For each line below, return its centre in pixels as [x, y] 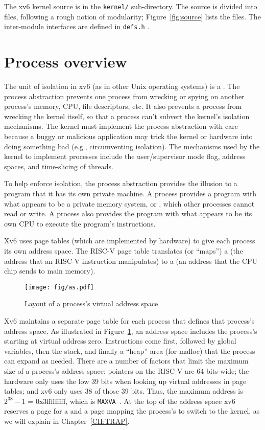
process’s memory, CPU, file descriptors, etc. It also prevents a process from [123, 106]
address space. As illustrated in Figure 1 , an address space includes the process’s [131, 331]
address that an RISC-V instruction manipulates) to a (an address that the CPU [131, 261]
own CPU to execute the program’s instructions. [80, 223]
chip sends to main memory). [50, 271]
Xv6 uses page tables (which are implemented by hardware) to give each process [130, 241]
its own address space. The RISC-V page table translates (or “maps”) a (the [124, 250]
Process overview [66, 62]
